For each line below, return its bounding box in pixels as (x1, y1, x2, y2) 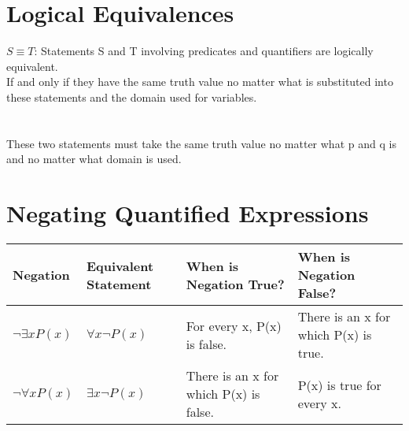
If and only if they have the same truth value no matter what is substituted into (6, 73, 393, 90)
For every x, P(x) (186, 316, 282, 335)
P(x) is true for (297, 375, 381, 394)
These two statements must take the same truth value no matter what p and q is (6, 135, 396, 151)
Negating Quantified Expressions (6, 197, 369, 229)
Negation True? (186, 274, 285, 293)
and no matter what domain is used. (6, 150, 182, 167)
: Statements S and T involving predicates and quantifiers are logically (34, 43, 374, 59)
